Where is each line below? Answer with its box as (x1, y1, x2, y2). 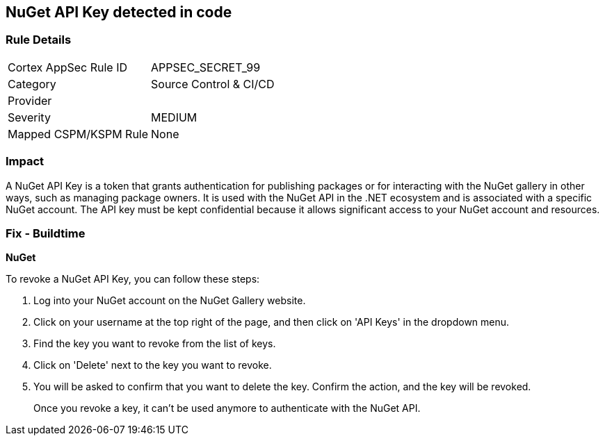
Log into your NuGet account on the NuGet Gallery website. (33, 294, 306, 307)
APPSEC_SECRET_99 (151, 60, 261, 74)
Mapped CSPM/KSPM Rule (8, 126, 149, 141)
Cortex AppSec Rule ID (8, 60, 128, 74)
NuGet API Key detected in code (6, 3, 232, 21)
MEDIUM (151, 110, 197, 124)
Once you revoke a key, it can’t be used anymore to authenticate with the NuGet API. (33, 402, 421, 415)
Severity (8, 110, 51, 124)
